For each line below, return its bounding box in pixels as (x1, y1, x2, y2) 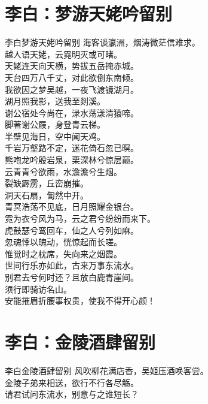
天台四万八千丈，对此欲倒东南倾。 (5, 71, 139, 83)
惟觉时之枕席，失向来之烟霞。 (5, 247, 122, 260)
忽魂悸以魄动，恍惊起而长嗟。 (5, 236, 122, 248)
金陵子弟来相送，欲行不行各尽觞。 (5, 376, 139, 388)
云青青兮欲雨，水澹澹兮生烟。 (5, 165, 122, 177)
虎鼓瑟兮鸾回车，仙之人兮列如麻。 (5, 224, 139, 236)
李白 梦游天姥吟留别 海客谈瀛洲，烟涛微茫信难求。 (5, 36, 200, 49)
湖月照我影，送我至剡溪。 (5, 95, 105, 107)
